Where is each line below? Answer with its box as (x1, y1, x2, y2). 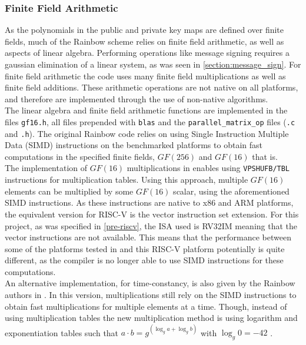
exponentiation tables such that (5, 326, 119, 339)
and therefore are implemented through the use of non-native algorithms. (5, 92, 268, 105)
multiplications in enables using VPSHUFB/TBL (127, 162, 290, 174)
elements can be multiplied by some (5, 185, 134, 197)
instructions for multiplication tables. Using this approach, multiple (5, 173, 248, 186)
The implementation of (5, 162, 87, 174)
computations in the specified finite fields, (5, 150, 155, 162)
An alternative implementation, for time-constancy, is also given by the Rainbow (5, 277, 295, 289)
